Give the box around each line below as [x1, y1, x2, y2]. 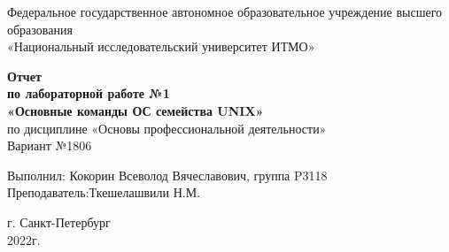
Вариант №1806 [7, 136, 92, 155]
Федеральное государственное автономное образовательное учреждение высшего [7, 3, 443, 20]
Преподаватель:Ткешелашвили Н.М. [7, 183, 201, 202]
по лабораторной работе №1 [7, 84, 170, 103]
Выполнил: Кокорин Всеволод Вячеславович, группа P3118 [7, 165, 328, 184]
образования [7, 19, 73, 38]
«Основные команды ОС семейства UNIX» [7, 101, 264, 119]
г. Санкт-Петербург [7, 212, 111, 231]
